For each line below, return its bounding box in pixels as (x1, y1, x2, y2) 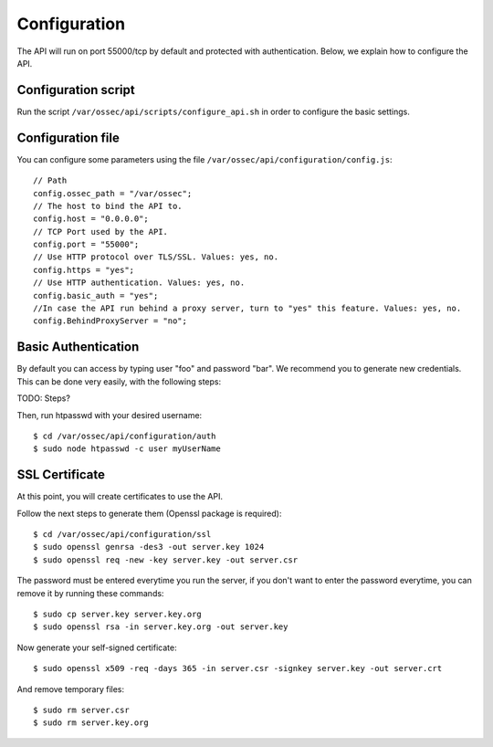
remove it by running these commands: (16, 587, 164, 598)
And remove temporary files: (16, 683, 125, 694)
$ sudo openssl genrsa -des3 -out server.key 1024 (33, 542, 265, 552)
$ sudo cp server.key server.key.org (33, 608, 203, 619)
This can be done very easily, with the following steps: (16, 375, 222, 387)
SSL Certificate (16, 467, 105, 483)
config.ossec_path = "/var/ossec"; (33, 188, 193, 198)
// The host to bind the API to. (33, 201, 183, 211)
